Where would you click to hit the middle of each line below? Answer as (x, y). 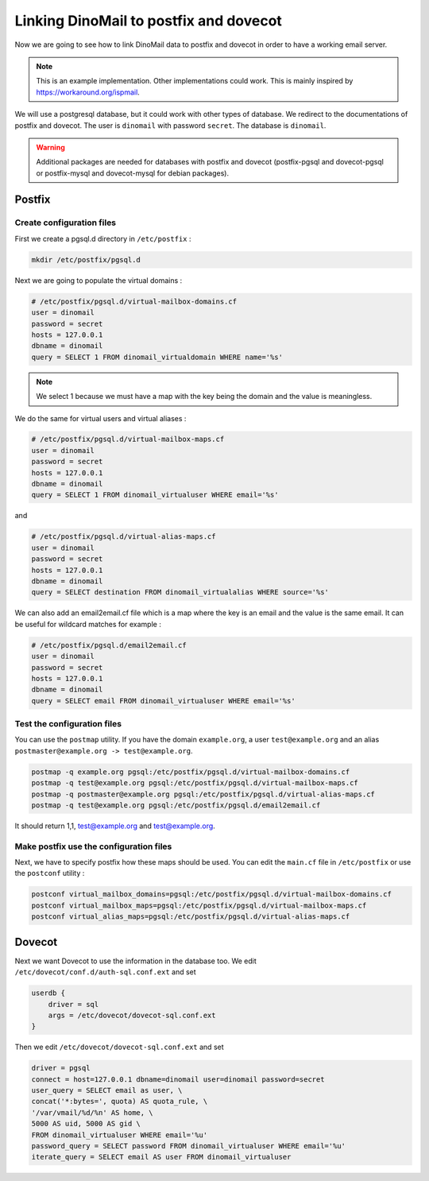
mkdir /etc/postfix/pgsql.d (86, 259)
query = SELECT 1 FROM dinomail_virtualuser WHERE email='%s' (155, 495)
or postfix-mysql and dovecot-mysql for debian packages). (133, 173)
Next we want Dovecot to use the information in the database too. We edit (136, 961)
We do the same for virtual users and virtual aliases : (100, 418)
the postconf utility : (50, 873)
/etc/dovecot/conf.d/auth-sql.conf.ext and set (105, 972)
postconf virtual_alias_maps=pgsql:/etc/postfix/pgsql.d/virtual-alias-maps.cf (191, 917)
